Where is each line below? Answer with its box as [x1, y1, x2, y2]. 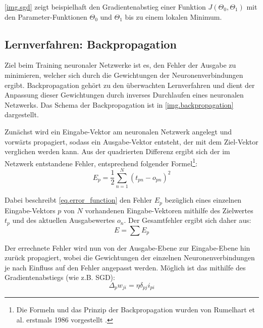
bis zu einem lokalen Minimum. [125, 11, 222, 22]
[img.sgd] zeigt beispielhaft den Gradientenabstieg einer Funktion [5, 2, 206, 12]
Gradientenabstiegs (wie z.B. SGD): [5, 272, 115, 283]
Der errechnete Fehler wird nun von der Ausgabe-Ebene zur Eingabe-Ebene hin [5, 242, 250, 253]
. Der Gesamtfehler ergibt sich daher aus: [124, 215, 251, 225]
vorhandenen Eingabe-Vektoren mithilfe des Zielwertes [85, 205, 253, 215]
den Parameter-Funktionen [5, 11, 87, 22]
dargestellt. [5, 109, 39, 120]
